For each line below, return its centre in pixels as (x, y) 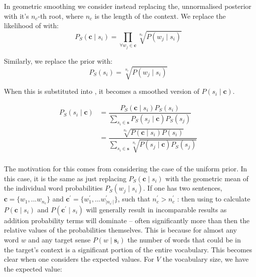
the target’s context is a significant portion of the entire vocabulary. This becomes (128, 249)
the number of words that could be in (184, 239)
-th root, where (60, 16)
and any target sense (59, 239)
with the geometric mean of (207, 178)
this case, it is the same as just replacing (65, 178)
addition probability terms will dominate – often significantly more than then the (127, 220)
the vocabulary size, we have (206, 259)
